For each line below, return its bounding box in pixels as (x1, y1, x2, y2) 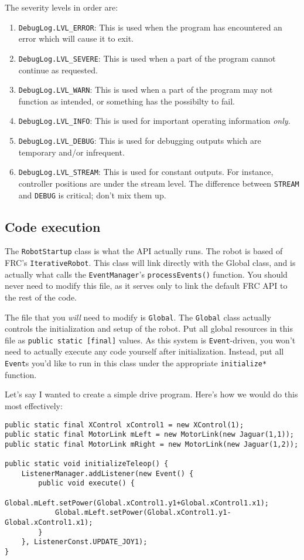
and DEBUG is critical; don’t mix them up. (18, 188, 166, 201)
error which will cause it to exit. (18, 32, 134, 45)
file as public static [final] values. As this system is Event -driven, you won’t (5, 333, 296, 346)
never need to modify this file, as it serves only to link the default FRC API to (5, 279, 288, 292)
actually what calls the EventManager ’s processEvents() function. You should (5, 268, 288, 280)
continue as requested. (18, 63, 98, 76)
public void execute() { (38, 479, 135, 488)
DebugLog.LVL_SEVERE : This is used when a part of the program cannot (18, 52, 276, 64)
